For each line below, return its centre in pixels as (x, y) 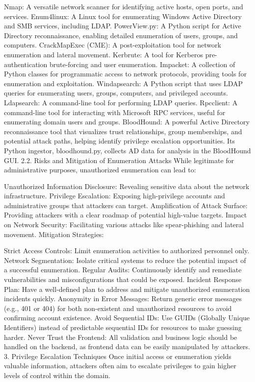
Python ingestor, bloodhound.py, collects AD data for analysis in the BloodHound (127, 150)
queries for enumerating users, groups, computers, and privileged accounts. (116, 93)
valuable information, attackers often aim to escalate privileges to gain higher (120, 366)
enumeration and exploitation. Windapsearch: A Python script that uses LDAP (123, 83)
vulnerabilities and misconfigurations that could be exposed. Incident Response (123, 279)
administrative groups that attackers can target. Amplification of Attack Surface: (126, 205)
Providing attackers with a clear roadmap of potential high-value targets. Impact (126, 215)
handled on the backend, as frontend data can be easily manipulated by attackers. (127, 346)
